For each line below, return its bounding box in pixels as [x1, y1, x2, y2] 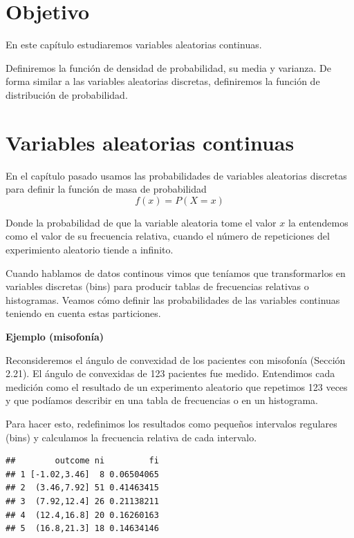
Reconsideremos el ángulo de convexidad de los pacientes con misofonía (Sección [6, 352, 346, 367]
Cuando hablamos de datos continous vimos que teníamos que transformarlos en [6, 265, 346, 280]
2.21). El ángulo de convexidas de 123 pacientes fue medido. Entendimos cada [6, 366, 335, 381]
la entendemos [288, 215, 348, 229]
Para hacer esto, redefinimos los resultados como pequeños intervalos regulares [6, 416, 337, 430]
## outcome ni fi [6, 456, 159, 466]
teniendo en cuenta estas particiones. [6, 306, 161, 320]
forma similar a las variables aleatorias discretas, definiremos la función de [6, 74, 320, 88]
